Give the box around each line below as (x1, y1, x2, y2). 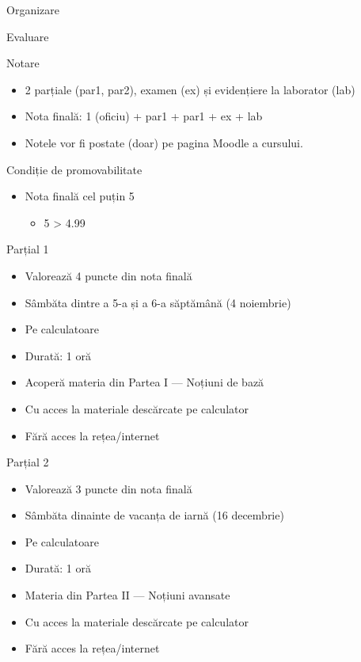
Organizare (6, 2, 59, 17)
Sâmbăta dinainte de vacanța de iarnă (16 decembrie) (25, 507, 284, 523)
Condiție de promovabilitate (6, 161, 142, 177)
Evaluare (6, 28, 49, 44)
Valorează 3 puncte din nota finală (25, 480, 192, 496)
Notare (6, 55, 40, 71)
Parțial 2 (6, 454, 49, 470)
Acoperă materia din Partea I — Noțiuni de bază (25, 374, 264, 390)
